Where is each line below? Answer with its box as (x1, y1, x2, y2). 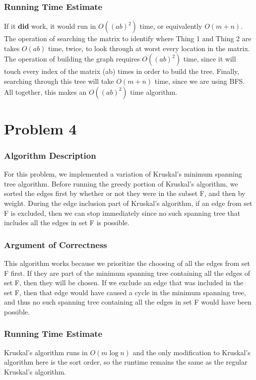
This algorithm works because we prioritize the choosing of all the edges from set (4, 257, 251, 268)
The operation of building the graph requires (4, 54, 140, 64)
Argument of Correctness (4, 238, 107, 251)
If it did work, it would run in (4, 21, 96, 31)
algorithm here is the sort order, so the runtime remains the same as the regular (4, 357, 248, 367)
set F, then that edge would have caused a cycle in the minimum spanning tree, (4, 287, 246, 297)
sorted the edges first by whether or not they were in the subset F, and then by (4, 188, 246, 198)
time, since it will (183, 54, 236, 64)
